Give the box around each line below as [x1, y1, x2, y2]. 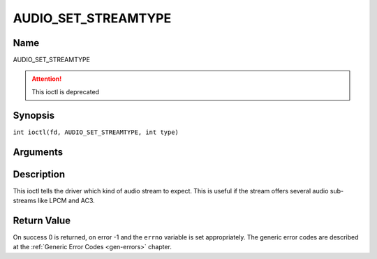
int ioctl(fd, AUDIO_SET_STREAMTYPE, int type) [13, 128, 179, 136]
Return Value [13, 214, 71, 226]
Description [13, 168, 66, 180]
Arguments [13, 146, 64, 158]
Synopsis [13, 109, 55, 121]
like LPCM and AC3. [37, 196, 96, 205]
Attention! [31, 75, 62, 83]
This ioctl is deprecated [31, 87, 100, 96]
